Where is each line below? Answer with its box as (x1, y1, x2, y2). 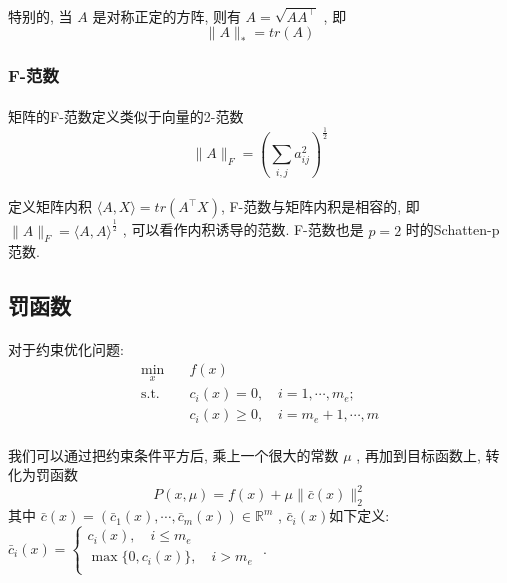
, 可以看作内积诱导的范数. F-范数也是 (122, 219, 364, 240)
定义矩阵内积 (8, 196, 92, 217)
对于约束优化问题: (8, 339, 124, 360)
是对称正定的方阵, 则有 (92, 5, 241, 26)
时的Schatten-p (405, 219, 500, 240)
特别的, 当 (8, 5, 73, 26)
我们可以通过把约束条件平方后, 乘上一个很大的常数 (8, 444, 339, 465)
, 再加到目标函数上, (356, 444, 481, 465)
